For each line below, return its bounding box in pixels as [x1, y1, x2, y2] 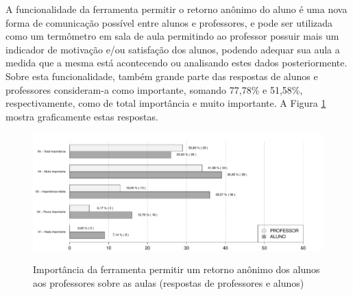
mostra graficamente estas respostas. [5, 109, 158, 123]
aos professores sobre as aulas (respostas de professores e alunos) [33, 275, 304, 290]
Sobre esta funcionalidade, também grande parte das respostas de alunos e [5, 68, 318, 83]
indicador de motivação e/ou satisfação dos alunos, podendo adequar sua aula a [5, 42, 340, 56]
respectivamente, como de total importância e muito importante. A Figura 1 [5, 96, 326, 110]
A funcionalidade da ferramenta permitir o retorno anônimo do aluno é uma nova [5, 2, 348, 16]
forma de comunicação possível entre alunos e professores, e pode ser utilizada [5, 15, 333, 29]
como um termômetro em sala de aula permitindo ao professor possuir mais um [5, 29, 339, 43]
